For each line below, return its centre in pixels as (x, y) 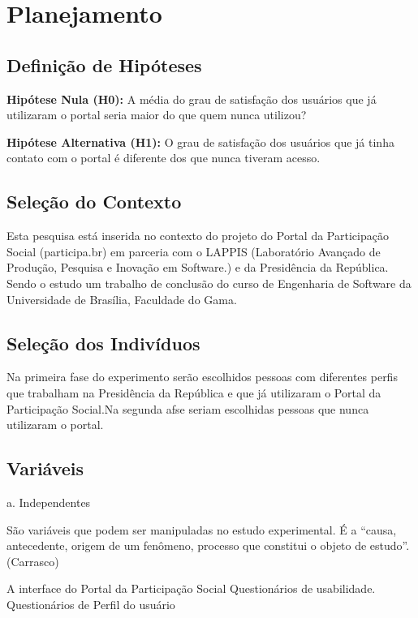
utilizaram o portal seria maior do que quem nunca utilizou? (157, 115)
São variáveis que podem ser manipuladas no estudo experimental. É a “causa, (202, 529)
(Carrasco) (33, 561)
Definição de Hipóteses (104, 64)
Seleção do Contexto (94, 202)
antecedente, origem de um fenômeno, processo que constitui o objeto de (187, 545)
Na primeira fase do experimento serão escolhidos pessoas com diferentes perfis (202, 377)
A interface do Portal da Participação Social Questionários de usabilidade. (191, 588)
